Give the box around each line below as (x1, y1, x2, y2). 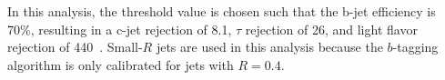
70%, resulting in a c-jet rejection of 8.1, (7, 19, 232, 38)
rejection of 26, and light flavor (245, 19, 418, 38)
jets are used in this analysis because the (156, 37, 383, 56)
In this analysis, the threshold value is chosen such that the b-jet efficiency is (7, 2, 436, 20)
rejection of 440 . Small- (7, 37, 143, 56)
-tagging (392, 37, 439, 56)
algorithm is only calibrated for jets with (7, 55, 234, 74)
